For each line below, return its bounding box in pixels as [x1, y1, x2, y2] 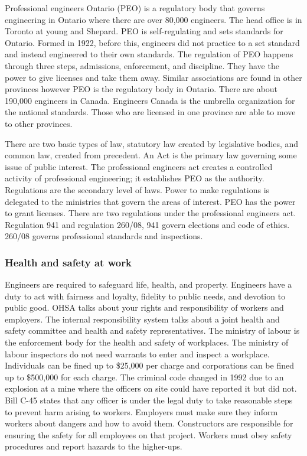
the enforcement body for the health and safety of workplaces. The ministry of [5, 336, 289, 348]
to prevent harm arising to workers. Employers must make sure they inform [5, 405, 278, 418]
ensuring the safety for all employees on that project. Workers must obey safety [5, 428, 292, 441]
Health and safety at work [5, 255, 132, 269]
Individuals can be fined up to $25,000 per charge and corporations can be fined [5, 359, 294, 372]
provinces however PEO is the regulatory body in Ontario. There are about [5, 83, 278, 95]
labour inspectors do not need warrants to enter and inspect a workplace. [5, 347, 270, 360]
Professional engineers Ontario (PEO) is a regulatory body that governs [5, 2, 265, 14]
